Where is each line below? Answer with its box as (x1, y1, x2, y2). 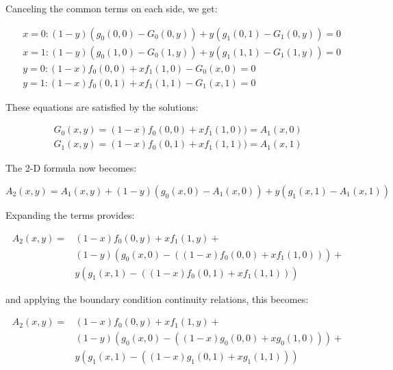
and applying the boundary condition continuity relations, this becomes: (5, 291, 309, 306)
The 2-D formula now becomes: (5, 161, 137, 175)
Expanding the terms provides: (5, 207, 135, 222)
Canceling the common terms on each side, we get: (5, 1, 218, 15)
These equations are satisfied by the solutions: (5, 99, 199, 114)
